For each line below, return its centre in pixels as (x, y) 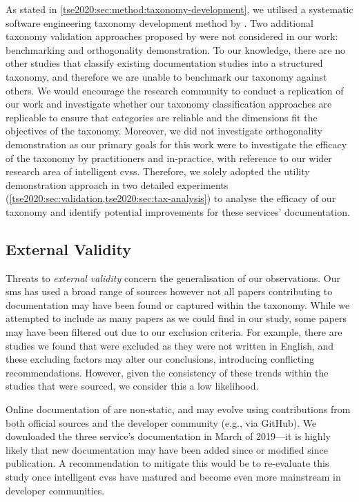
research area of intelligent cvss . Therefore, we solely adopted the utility (158, 171)
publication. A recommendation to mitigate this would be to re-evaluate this (167, 463)
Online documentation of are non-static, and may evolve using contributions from (178, 409)
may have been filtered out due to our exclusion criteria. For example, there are (174, 332)
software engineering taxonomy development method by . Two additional (159, 22)
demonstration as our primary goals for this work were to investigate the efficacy (176, 144)
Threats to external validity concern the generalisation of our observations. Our (173, 278)
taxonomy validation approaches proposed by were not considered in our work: (172, 36)
